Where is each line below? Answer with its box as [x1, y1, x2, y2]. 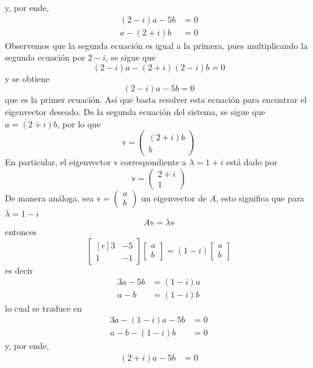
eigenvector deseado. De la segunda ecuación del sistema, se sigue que [5, 105, 265, 118]
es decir [5, 263, 33, 276]
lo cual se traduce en [5, 301, 83, 314]
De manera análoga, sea [5, 191, 94, 204]
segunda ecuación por [5, 51, 86, 64]
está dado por [226, 156, 278, 168]
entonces [5, 225, 37, 238]
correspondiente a [120, 156, 186, 168]
